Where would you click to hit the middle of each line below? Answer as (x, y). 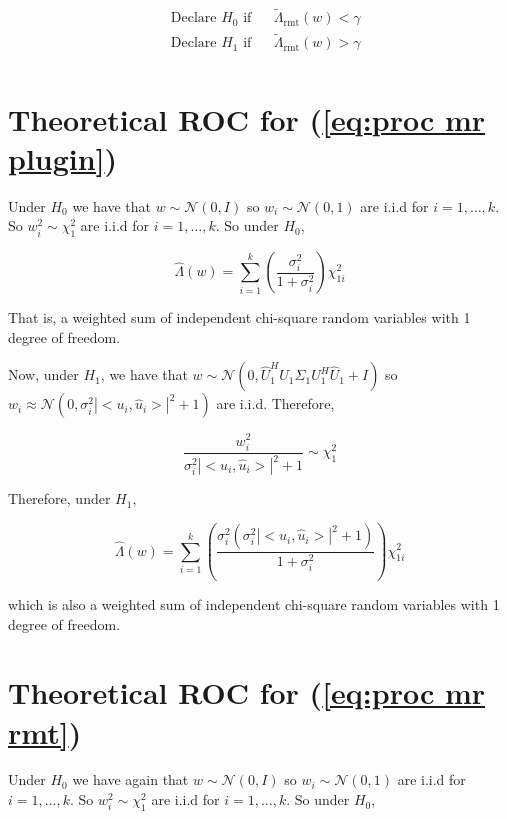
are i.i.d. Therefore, (275, 403)
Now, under (43, 374)
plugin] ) (63, 157)
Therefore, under (59, 498)
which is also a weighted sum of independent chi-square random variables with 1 (254, 603)
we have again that (130, 779)
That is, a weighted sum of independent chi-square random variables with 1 (239, 317)
